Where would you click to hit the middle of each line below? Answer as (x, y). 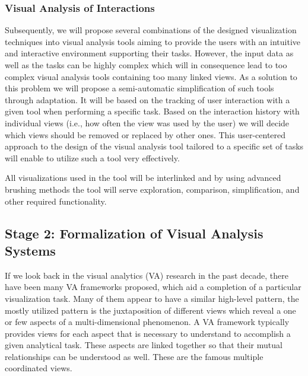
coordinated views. (39, 368)
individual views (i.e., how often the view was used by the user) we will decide (147, 122)
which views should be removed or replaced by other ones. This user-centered (145, 134)
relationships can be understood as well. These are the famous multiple (134, 356)
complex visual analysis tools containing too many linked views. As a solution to (151, 76)
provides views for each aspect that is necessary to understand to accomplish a (148, 333)
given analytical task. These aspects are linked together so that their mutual (144, 345)
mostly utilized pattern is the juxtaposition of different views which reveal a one (150, 310)
